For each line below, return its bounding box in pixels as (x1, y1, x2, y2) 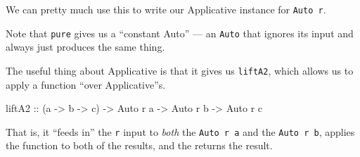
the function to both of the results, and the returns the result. (6, 138, 273, 153)
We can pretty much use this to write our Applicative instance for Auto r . (6, 2, 326, 16)
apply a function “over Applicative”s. (6, 77, 166, 92)
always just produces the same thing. (6, 39, 165, 54)
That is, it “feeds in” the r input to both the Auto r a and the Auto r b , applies (6, 124, 355, 139)
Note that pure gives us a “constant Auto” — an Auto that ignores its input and (6, 25, 354, 40)
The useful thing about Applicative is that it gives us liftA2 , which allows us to (6, 63, 354, 77)
